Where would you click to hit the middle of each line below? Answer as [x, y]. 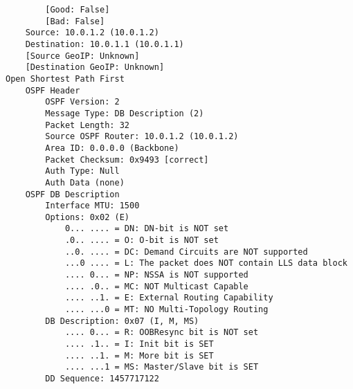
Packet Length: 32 [87, 125]
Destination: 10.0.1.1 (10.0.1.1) [105, 44]
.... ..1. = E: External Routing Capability [169, 298]
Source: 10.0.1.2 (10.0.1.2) [92, 33]
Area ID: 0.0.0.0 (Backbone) [112, 148]
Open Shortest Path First [65, 79]
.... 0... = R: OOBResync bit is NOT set [162, 333]
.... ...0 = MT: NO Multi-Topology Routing [166, 310]
